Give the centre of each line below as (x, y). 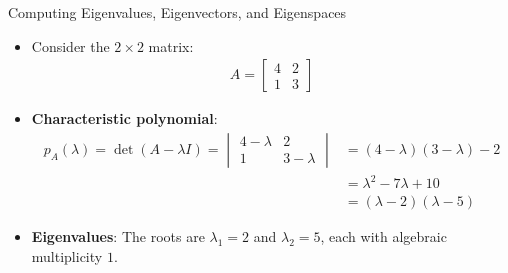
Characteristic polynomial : (124, 118)
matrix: (171, 45)
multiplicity (67, 256)
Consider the (70, 45)
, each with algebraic (383, 236)
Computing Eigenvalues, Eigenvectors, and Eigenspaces (177, 12)
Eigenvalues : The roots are (118, 236)
